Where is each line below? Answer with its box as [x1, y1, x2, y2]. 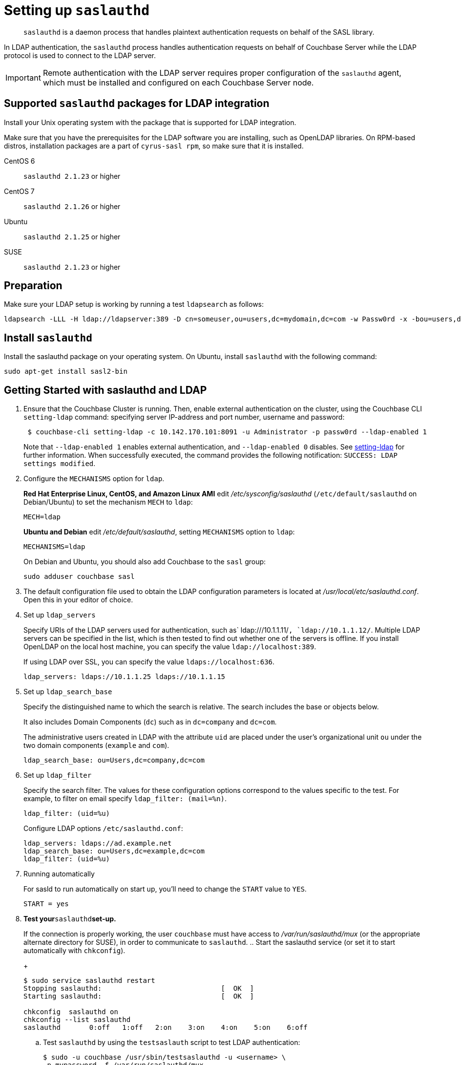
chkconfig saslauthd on [23, 1008, 118, 1016]
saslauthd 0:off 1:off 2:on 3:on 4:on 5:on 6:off [23, 1023, 308, 1032]
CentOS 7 [4, 187, 35, 195]
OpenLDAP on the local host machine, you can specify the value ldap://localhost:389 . [23, 642, 316, 651]
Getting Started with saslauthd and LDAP [4, 383, 207, 396]
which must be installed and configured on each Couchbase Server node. [42, 77, 314, 87]
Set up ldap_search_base [23, 687, 112, 696]
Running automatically [23, 870, 95, 878]
